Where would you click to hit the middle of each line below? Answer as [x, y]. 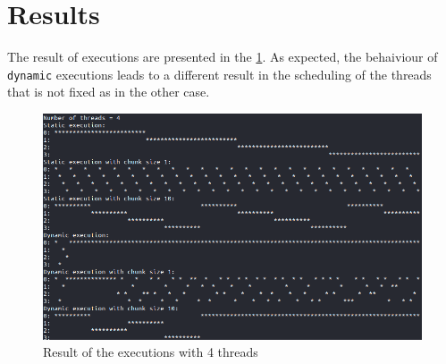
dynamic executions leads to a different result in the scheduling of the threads [219, 74]
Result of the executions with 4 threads [151, 352]
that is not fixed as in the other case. [109, 92]
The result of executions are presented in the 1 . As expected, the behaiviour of [223, 57]
